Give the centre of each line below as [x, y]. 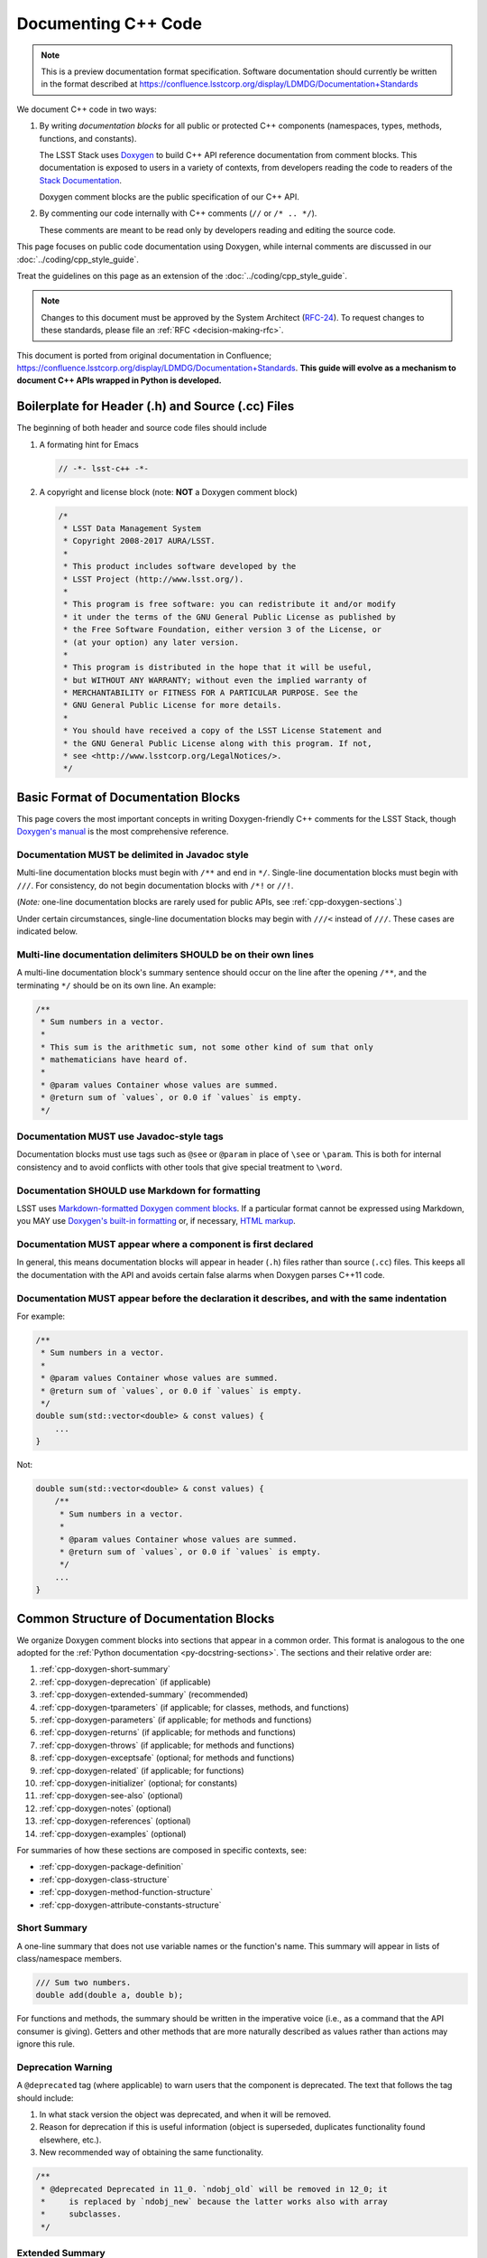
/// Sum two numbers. [83, 1983]
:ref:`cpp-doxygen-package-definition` [111, 1867]
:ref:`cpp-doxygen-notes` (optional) [105, 1808]
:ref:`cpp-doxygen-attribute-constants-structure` [130, 1905]
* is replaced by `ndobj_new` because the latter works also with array [214, 2202]
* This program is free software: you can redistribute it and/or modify [230, 604]
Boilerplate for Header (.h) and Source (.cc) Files [156, 406]
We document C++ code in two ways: [87, 109]
